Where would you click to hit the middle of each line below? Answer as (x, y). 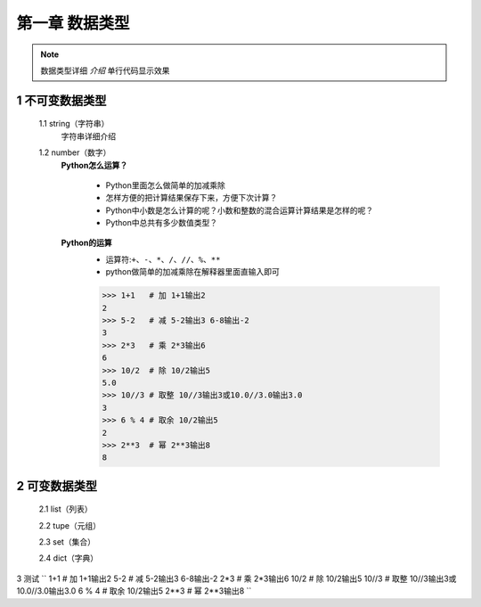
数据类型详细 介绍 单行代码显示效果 (105, 70)
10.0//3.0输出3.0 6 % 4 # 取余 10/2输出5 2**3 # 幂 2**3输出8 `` (134, 591)
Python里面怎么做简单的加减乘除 (166, 185)
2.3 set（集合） (67, 542)
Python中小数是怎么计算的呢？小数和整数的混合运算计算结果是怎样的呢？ (240, 210)
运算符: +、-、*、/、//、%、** (163, 259)
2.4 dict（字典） (69, 558)
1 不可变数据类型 (61, 100)
